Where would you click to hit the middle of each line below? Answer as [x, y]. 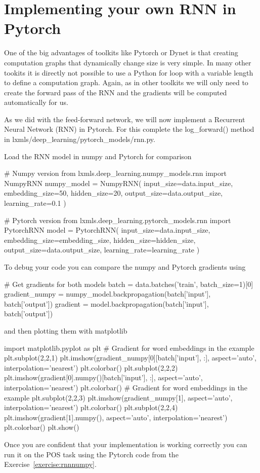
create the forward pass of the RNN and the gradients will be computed [116, 92]
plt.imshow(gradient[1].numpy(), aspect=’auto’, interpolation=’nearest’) [116, 417]
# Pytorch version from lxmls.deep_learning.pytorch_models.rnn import [118, 220]
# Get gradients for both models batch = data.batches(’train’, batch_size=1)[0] [129, 284]
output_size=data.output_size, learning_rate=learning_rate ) [102, 250]
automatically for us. [36, 102]
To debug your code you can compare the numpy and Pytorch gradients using [125, 267]
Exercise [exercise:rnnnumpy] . [50, 464]
